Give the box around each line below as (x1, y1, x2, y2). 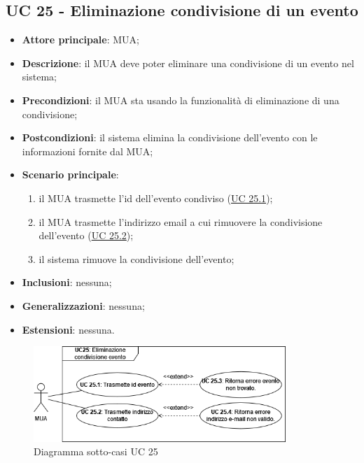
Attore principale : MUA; (22, 32, 139, 47)
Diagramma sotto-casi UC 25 (34, 444, 158, 459)
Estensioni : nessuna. (22, 322, 115, 336)
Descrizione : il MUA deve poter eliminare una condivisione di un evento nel (22, 55, 354, 70)
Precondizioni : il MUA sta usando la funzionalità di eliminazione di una (22, 92, 339, 107)
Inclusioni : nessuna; (22, 275, 112, 290)
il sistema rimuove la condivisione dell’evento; (38, 251, 234, 266)
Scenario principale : (22, 167, 119, 182)
